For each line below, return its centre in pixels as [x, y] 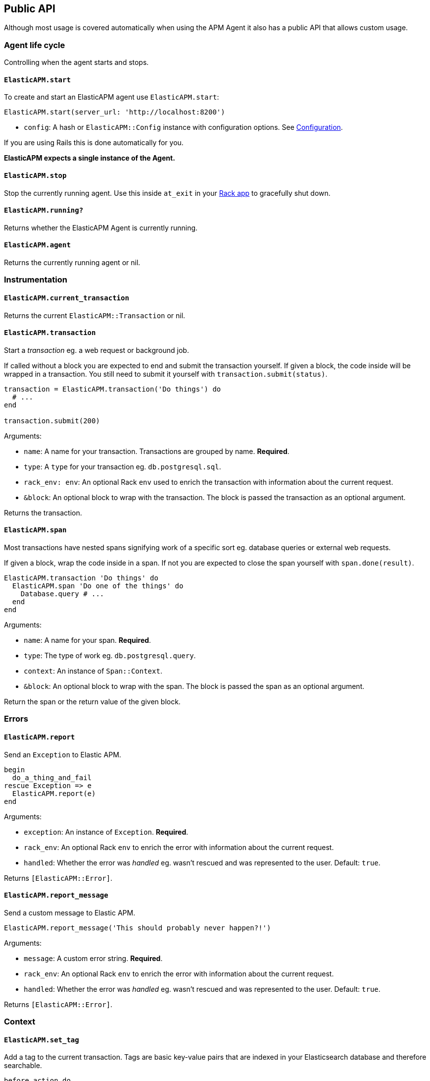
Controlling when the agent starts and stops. [76, 62]
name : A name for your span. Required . [88, 640]
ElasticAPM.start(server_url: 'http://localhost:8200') [115, 112]
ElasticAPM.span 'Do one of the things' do [98, 586]
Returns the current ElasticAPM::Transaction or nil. [95, 315]
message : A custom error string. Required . [93, 958]
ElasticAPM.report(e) [54, 793]
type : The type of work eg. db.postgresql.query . [110, 656]
